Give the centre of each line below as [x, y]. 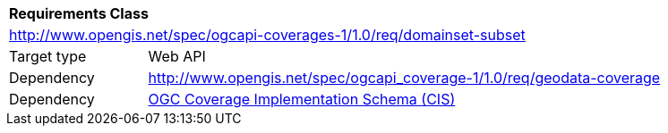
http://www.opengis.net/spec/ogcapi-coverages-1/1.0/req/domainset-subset [267, 35]
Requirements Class [79, 13]
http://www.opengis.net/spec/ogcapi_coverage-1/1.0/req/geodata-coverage [404, 78]
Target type [48, 56]
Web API [177, 56]
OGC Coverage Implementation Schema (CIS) [302, 99]
